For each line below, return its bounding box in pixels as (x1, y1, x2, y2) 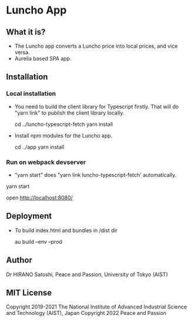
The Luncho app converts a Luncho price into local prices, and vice (14, 42, 178, 49)
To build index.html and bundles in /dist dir (14, 227, 118, 234)
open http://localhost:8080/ (6, 194, 73, 201)
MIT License (6, 288, 52, 297)
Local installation (6, 89, 56, 98)
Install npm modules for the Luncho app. (14, 132, 113, 139)
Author (6, 255, 32, 265)
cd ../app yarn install (14, 143, 65, 150)
